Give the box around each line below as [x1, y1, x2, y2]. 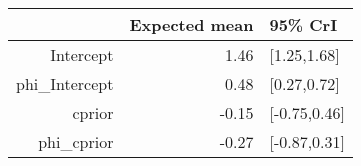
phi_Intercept [16, 72, 114, 95]
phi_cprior [38, 130, 114, 153]
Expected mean [129, 13, 254, 36]
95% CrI [269, 13, 338, 36]
